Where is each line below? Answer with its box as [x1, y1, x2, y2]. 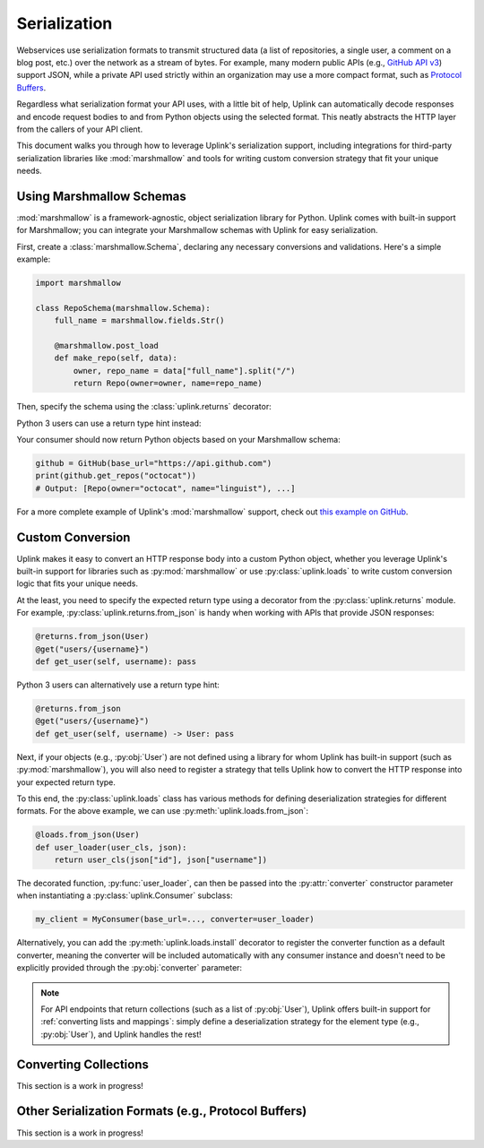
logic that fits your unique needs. [16, 578, 139, 589]
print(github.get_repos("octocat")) [35, 470, 197, 481]
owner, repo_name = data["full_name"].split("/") [73, 366, 296, 375]
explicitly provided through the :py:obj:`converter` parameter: [16, 962, 242, 973]
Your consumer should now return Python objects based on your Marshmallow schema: [16, 435, 341, 445]
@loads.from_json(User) [35, 830, 141, 840]
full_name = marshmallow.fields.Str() [54, 315, 225, 326]
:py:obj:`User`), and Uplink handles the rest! [40, 1029, 202, 1040]
